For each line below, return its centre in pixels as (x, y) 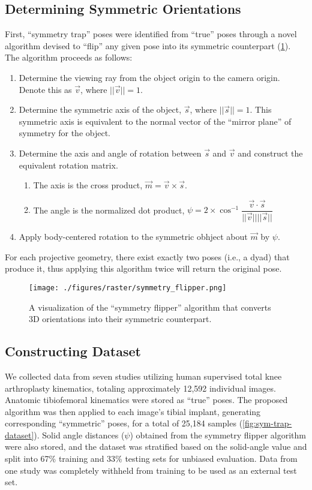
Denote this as (45, 89)
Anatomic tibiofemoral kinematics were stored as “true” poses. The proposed (146, 400)
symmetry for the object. (65, 133)
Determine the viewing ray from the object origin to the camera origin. (149, 77)
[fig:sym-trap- (267, 423)
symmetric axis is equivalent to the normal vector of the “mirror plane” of (155, 121)
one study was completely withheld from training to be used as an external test (151, 470)
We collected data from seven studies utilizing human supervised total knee (143, 376)
